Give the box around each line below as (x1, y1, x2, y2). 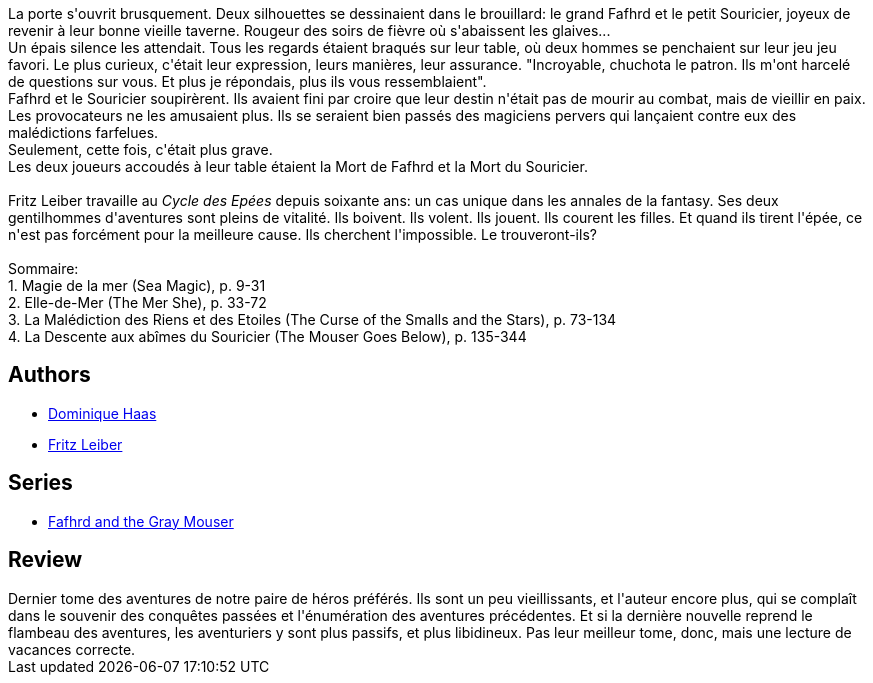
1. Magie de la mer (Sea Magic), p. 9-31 (8, 277, 266, 294)
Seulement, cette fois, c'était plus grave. (8, 141, 273, 158)
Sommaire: (8, 260, 79, 277)
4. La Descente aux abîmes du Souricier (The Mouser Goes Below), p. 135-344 (8, 328, 527, 345)
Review (8, 547, 83, 573)
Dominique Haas (48, 404, 157, 422)
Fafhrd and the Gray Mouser (48, 512, 234, 530)
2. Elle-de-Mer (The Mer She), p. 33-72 (8, 294, 267, 311)
